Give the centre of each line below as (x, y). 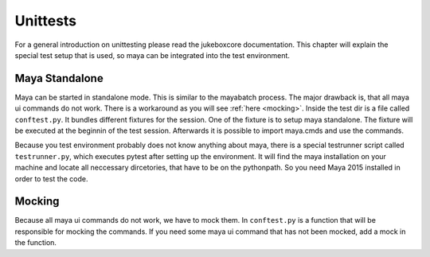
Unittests (46, 21)
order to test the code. (51, 178)
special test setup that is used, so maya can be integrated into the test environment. (152, 55)
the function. (36, 243)
